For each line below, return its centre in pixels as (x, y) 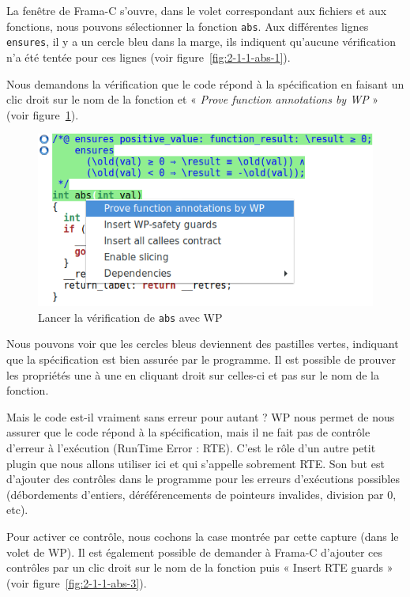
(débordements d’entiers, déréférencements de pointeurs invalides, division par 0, (201, 494)
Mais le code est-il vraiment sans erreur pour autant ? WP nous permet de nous (201, 416)
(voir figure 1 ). (43, 114)
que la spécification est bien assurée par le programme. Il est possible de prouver (201, 359)
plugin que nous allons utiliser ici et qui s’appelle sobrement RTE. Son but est (196, 463)
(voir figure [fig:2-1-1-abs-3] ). (77, 582)
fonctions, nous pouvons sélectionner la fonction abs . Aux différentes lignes (188, 26)
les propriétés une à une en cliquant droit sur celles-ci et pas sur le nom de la (193, 374)
